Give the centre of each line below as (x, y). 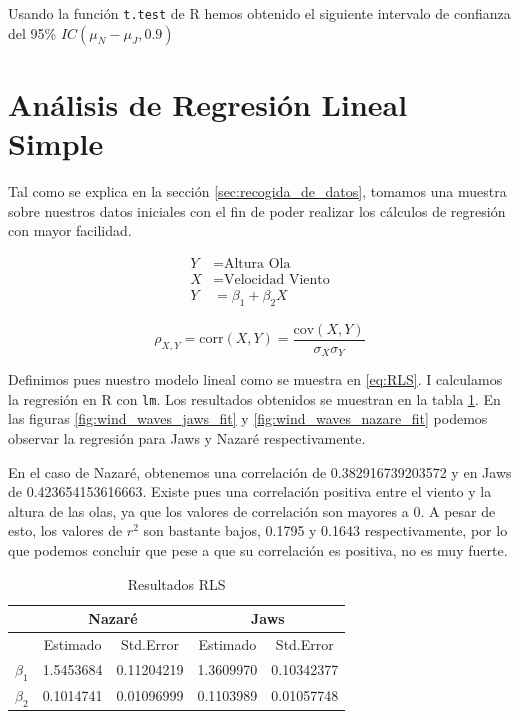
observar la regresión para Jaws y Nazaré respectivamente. (187, 438)
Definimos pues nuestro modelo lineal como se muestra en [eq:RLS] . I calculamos (255, 379)
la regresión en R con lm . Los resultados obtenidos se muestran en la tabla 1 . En (254, 398)
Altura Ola (257, 263)
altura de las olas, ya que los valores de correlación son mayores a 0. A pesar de (252, 510)
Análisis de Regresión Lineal (208, 103)
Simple (56, 143)
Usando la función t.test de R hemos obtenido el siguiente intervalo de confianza (259, 13)
